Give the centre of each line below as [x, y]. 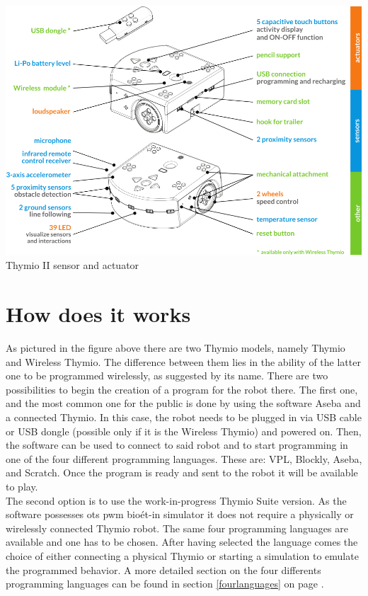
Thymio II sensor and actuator [73, 265]
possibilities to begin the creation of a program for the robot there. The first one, [182, 389]
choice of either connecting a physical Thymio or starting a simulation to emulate [182, 556]
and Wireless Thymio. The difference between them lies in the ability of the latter [183, 361]
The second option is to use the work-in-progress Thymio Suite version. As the [176, 500]
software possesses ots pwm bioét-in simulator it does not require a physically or [180, 514]
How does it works [98, 314]
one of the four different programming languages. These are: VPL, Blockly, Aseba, [184, 458]
